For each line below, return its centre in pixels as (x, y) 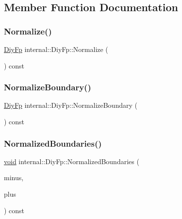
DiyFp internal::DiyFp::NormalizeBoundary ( (71, 105)
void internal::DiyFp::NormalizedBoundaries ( (72, 161)
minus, (14, 177)
